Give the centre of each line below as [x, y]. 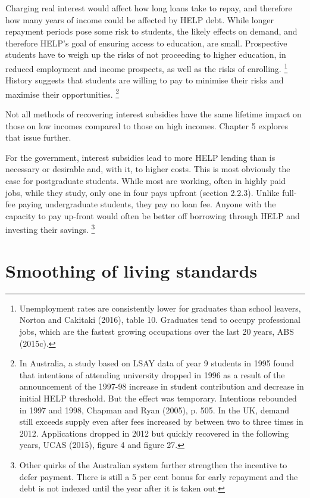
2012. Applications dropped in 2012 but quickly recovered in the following [154, 433]
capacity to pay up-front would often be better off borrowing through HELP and [153, 215]
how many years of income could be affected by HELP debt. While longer [140, 19]
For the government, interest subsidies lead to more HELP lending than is [140, 157]
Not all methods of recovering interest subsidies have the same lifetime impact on [154, 114]
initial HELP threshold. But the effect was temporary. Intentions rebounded [158, 398]
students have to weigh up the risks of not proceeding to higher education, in [146, 55]
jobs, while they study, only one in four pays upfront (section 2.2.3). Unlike [143, 192]
